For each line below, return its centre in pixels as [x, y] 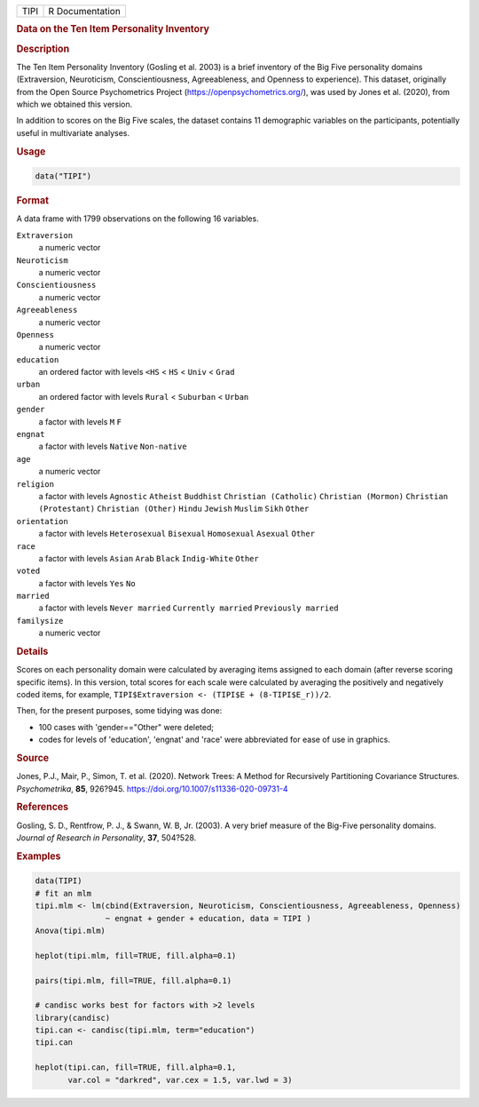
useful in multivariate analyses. [73, 132]
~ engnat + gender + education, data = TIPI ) [208, 918]
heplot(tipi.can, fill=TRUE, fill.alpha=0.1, [136, 1067]
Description [43, 49]
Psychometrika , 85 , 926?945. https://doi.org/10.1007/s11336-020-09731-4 [152, 788]
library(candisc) [73, 1018]
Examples [39, 856]
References [43, 807]
